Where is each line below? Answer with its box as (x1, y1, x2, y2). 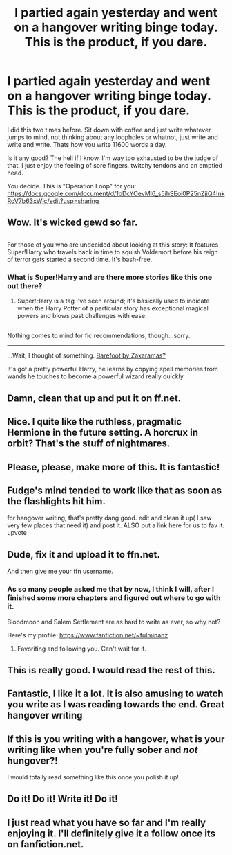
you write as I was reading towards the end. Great (7, 698, 224, 711)
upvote (7, 529, 28, 537)
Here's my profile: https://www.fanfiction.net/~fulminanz (7, 631, 168, 639)
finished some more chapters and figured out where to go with (7, 593, 221, 603)
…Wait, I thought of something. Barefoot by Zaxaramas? (7, 351, 166, 360)
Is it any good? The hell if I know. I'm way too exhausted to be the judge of (7, 154, 219, 162)
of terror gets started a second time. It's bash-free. (7, 255, 153, 263)
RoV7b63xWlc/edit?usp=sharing (7, 196, 99, 205)
